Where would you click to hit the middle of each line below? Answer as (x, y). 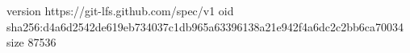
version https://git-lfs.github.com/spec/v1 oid (120, 10)
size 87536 (31, 42)
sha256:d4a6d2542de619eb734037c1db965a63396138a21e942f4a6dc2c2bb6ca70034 (205, 26)
